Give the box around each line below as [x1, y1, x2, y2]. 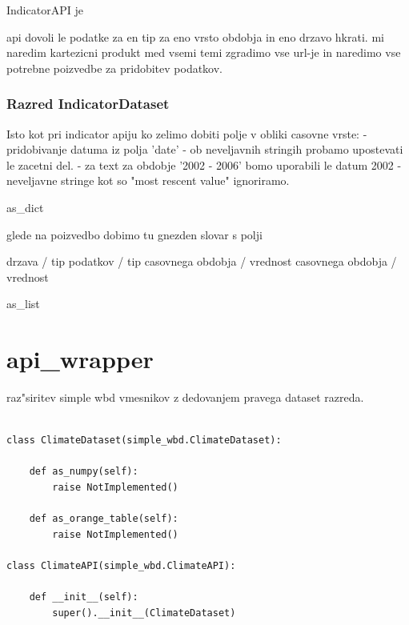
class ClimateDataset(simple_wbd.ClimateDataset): [6, 435, 282, 447]
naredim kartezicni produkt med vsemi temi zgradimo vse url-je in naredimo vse [6, 44, 401, 61]
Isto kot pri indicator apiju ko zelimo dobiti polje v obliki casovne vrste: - [6, 125, 367, 142]
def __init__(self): [29, 591, 138, 603]
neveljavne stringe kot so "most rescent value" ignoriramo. [6, 172, 290, 189]
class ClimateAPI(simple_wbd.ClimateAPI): [6, 560, 236, 571]
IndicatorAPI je [6, 2, 83, 18]
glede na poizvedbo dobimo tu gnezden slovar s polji [6, 226, 263, 242]
